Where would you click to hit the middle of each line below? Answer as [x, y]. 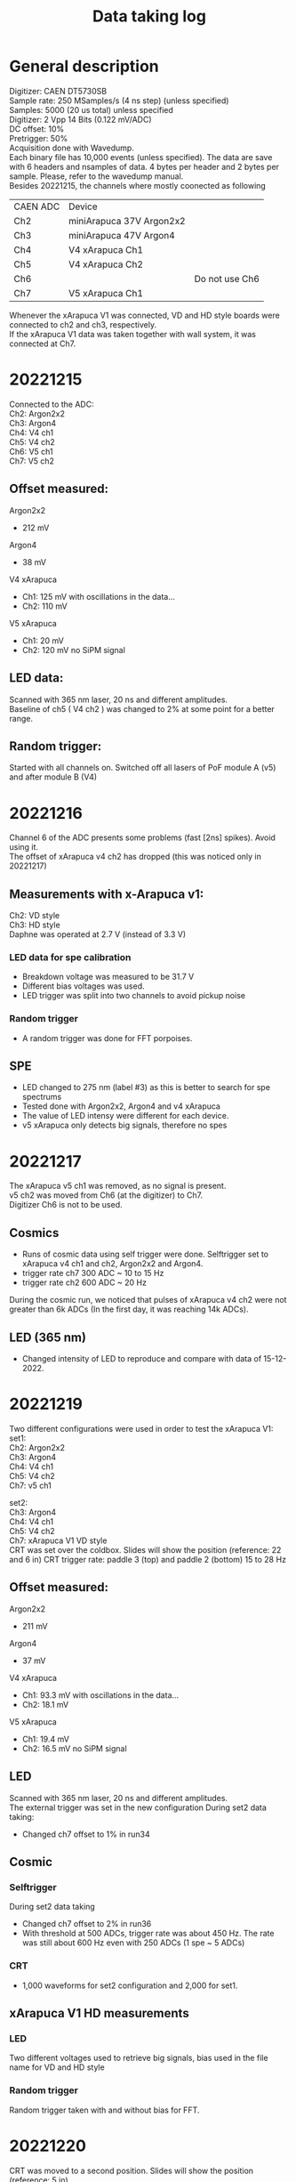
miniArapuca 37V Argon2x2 [127, 221]
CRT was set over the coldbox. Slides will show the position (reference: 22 [145, 1549]
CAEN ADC [37, 206]
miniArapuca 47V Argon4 [121, 235]
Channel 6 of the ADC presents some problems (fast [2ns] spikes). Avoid [142, 837]
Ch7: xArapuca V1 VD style [58, 1540]
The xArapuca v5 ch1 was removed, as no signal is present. [118, 1186]
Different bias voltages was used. [83, 986]
